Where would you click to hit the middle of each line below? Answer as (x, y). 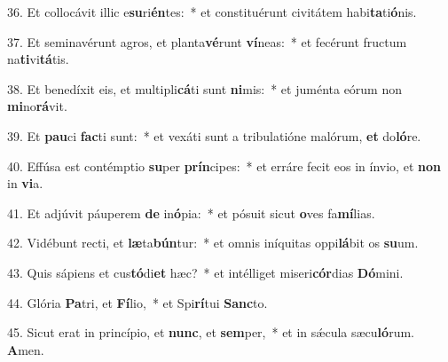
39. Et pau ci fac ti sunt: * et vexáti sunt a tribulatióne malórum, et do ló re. (214, 135)
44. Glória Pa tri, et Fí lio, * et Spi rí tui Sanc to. (138, 302)
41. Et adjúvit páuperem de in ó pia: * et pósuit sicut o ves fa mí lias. (191, 212)
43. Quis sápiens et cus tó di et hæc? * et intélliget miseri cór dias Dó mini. (205, 272)
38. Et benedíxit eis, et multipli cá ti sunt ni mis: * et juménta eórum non (205, 88)
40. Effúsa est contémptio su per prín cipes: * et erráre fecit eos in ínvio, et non (224, 165)
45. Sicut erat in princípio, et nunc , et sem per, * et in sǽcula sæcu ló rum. (211, 332)
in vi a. (25, 183)
